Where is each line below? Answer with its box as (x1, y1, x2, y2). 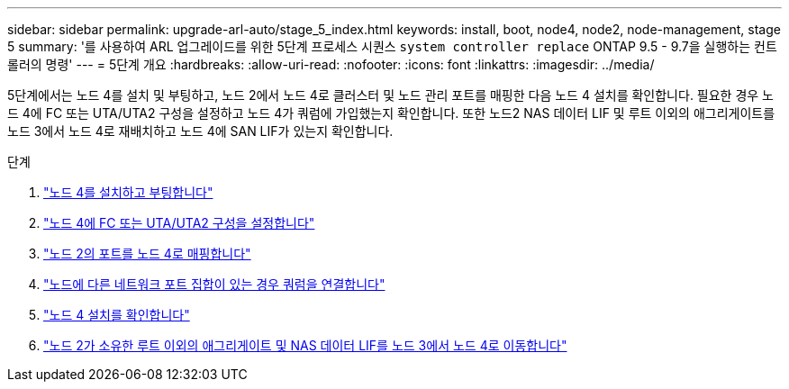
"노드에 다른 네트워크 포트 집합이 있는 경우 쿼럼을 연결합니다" (43, 276, 385, 292)
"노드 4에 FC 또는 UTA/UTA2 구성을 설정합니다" (43, 215, 315, 231)
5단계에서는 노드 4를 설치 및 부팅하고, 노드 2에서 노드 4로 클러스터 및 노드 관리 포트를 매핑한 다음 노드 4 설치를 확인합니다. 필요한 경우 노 (7, 87, 775, 103)
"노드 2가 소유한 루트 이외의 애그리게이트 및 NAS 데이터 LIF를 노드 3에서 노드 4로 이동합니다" (43, 338, 567, 353)
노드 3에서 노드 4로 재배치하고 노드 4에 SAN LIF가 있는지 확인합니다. (7, 123, 394, 139)
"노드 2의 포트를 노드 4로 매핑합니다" (43, 246, 251, 261)
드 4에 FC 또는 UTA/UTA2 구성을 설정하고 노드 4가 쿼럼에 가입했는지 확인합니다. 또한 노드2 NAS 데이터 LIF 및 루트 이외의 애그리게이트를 (7, 105, 775, 121)
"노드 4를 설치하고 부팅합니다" (43, 185, 213, 200)
